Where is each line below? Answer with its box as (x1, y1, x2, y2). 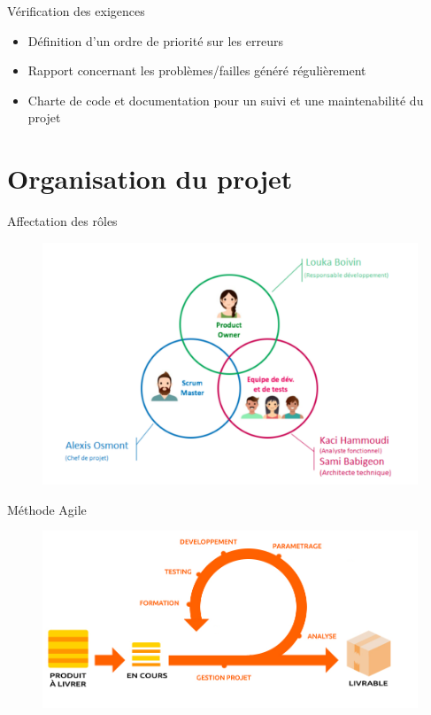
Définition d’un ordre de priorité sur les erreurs (27, 31, 283, 50)
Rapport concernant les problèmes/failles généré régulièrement (27, 61, 366, 80)
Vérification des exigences (7, 2, 145, 19)
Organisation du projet (7, 160, 293, 197)
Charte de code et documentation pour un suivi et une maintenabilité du (27, 90, 424, 109)
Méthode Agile (7, 500, 87, 518)
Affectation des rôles (7, 212, 118, 230)
